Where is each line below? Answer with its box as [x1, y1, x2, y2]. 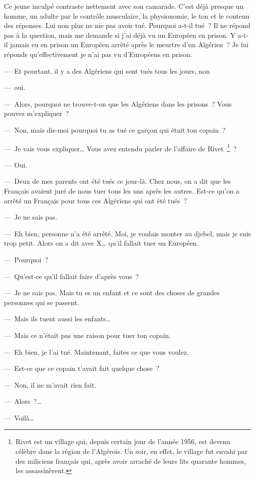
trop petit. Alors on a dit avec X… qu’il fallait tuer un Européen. [4, 238, 199, 248]
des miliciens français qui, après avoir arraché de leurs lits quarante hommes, [15, 455, 246, 466]
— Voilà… [4, 412, 34, 422]
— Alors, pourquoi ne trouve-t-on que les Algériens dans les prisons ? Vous [4, 98, 232, 109]
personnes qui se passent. [4, 297, 79, 307]
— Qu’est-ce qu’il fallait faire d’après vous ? [4, 271, 139, 281]
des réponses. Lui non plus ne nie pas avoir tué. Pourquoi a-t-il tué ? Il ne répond [4, 20, 251, 30]
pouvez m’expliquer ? [4, 108, 69, 118]
